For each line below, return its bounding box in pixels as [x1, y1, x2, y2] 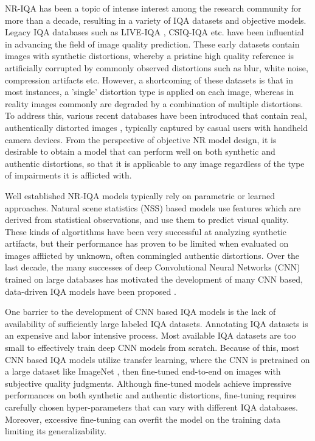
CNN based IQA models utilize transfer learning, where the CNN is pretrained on [5, 353, 310, 365]
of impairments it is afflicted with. [5, 169, 132, 182]
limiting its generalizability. [5, 425, 106, 437]
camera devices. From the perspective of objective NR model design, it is [5, 133, 277, 146]
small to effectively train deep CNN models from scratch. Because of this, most [5, 341, 300, 354]
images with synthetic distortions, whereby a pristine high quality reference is [5, 49, 294, 62]
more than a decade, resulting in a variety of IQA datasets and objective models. [5, 13, 306, 26]
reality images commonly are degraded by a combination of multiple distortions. [5, 97, 303, 110]
